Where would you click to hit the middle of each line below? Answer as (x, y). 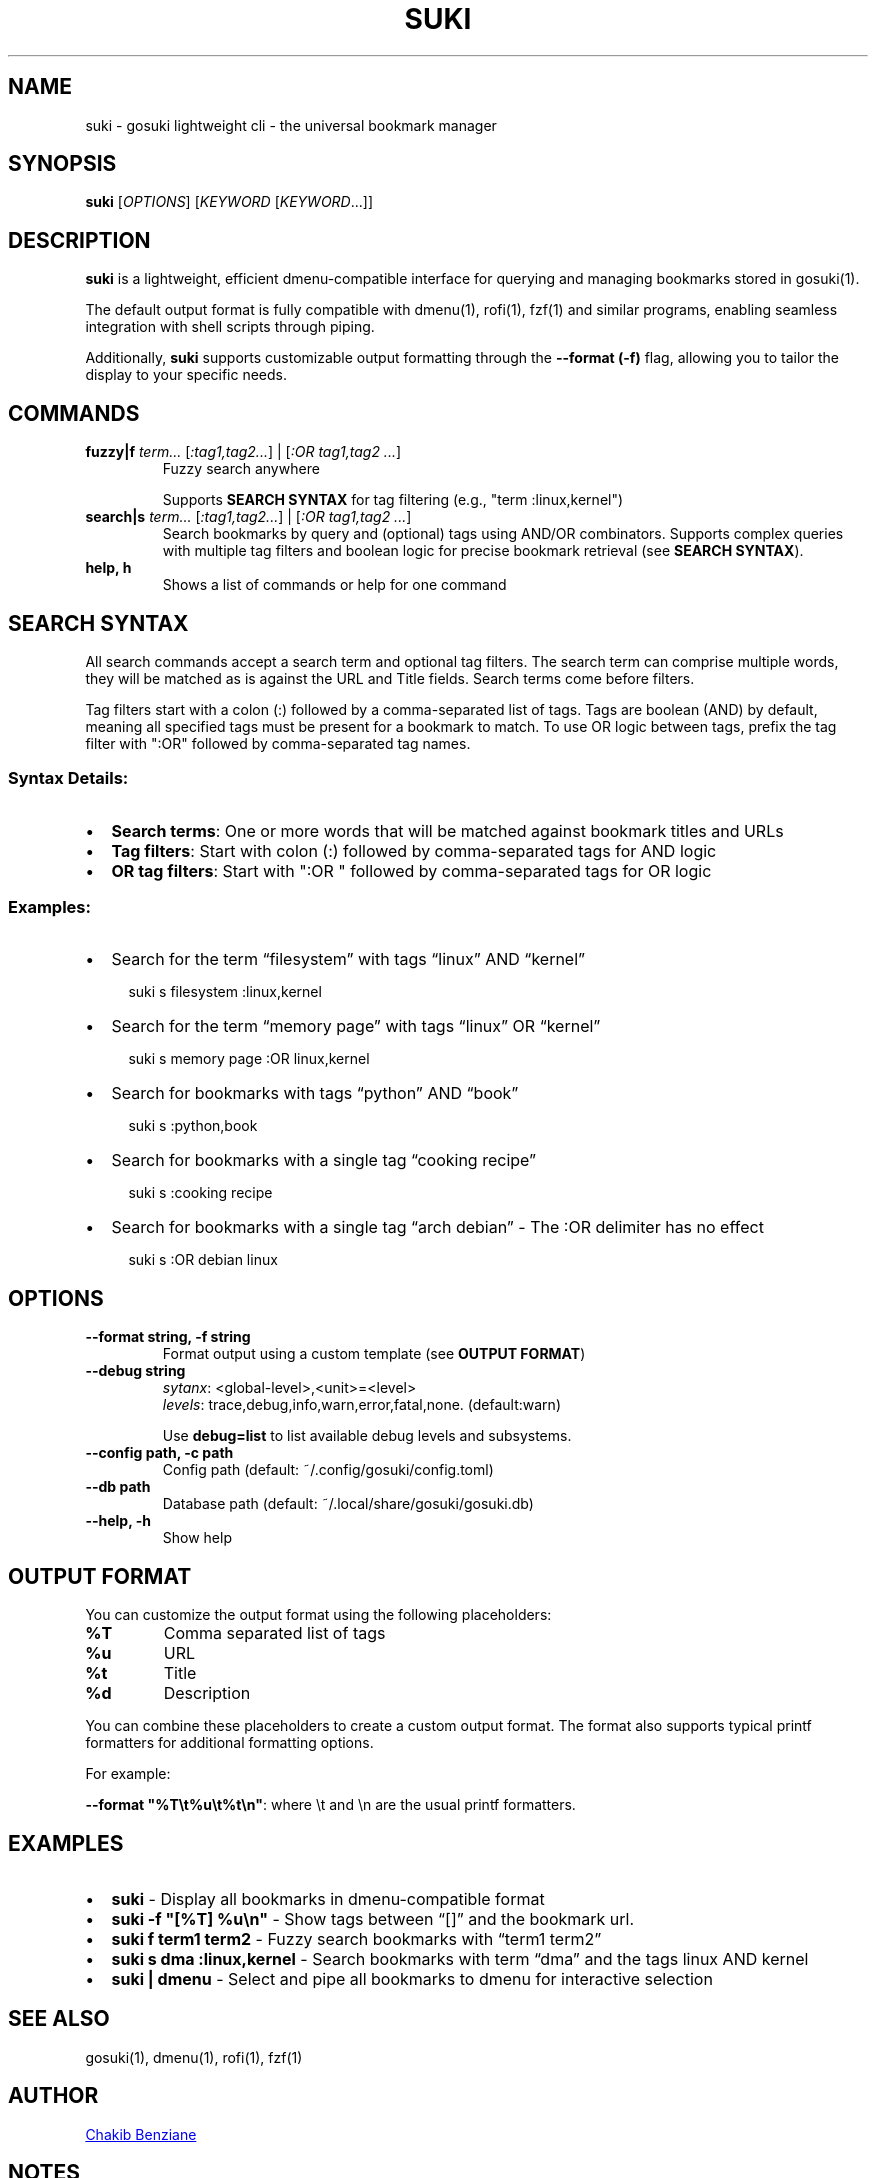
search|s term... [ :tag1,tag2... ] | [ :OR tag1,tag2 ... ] (248, 517)
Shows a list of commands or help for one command (334, 585)
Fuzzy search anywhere (241, 469)
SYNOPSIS (62, 164)
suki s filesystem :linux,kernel (225, 992)
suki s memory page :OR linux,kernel (249, 1059)
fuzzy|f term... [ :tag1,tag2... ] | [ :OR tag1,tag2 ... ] (243, 452)
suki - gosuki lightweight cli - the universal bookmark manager (291, 125)
